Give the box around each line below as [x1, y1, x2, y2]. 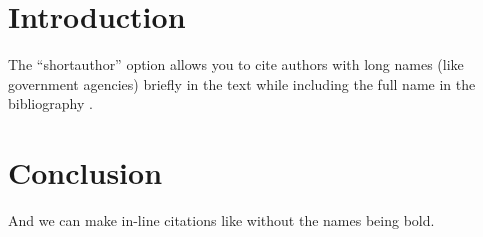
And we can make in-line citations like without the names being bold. [8, 210, 435, 231]
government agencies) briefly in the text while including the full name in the [8, 73, 476, 94]
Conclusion [8, 152, 163, 193]
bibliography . [8, 93, 93, 114]
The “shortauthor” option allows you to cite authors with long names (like [8, 54, 464, 75]
